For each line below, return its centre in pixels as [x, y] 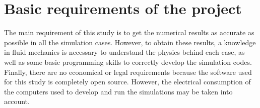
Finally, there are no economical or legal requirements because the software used [128, 72]
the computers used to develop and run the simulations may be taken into [118, 91]
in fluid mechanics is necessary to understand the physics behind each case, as [124, 52]
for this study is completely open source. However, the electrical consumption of [127, 82]
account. [17, 101]
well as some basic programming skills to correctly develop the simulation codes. [128, 62]
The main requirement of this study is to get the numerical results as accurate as [129, 32]
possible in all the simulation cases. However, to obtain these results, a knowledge [130, 42]
